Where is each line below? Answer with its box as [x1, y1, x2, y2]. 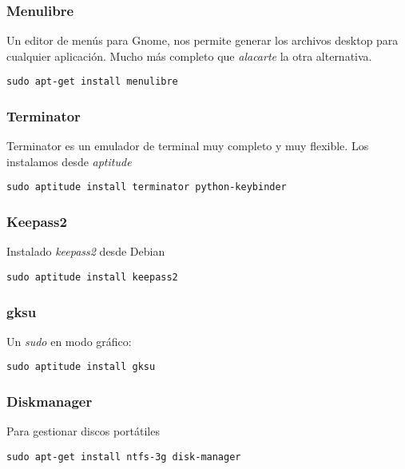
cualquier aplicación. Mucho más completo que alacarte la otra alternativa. [6, 47, 372, 64]
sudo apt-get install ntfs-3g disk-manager [6, 451, 241, 463]
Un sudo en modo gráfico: [6, 332, 132, 349]
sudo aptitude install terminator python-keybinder [6, 181, 287, 193]
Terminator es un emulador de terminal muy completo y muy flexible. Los [6, 137, 369, 154]
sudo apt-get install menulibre [6, 76, 178, 88]
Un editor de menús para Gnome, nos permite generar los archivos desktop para [6, 32, 399, 49]
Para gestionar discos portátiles [6, 423, 160, 439]
